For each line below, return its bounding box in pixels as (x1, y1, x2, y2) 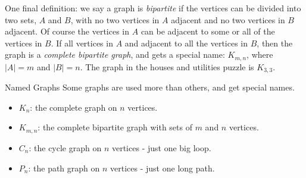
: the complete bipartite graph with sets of (38, 121, 192, 133)
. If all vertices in (51, 36, 113, 49)
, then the (257, 36, 293, 49)
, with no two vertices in (70, 13, 160, 26)
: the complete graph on (30, 101, 117, 113)
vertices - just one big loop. (111, 141, 211, 154)
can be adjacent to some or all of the (140, 25, 275, 38)
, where (246, 48, 273, 61)
